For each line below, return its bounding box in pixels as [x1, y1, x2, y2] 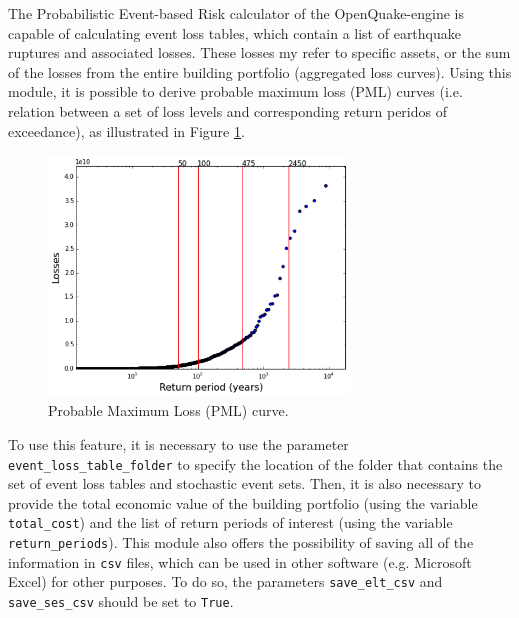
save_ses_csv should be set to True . [8, 591, 234, 612]
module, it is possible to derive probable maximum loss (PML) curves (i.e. [8, 81, 463, 102]
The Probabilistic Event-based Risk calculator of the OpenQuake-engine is [8, 3, 464, 23]
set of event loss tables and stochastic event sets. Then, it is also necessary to [8, 473, 481, 494]
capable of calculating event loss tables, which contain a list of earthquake [8, 22, 461, 43]
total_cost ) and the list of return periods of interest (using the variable [8, 512, 453, 533]
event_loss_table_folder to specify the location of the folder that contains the [8, 453, 503, 474]
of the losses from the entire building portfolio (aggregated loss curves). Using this [8, 61, 512, 82]
